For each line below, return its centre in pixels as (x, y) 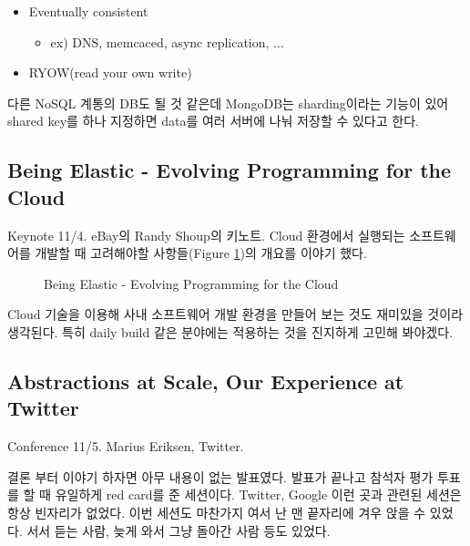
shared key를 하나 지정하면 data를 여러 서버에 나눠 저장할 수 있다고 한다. (213, 121)
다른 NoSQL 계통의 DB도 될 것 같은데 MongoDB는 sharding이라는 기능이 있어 (228, 103)
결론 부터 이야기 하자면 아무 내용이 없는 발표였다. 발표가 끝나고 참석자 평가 (220, 476)
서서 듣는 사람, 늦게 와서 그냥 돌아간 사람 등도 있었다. (179, 530)
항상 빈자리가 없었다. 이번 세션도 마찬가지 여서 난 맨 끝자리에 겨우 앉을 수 (217, 512)
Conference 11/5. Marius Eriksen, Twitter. (126, 446)
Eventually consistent (88, 11)
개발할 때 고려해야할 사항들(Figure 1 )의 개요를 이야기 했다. (201, 253)
